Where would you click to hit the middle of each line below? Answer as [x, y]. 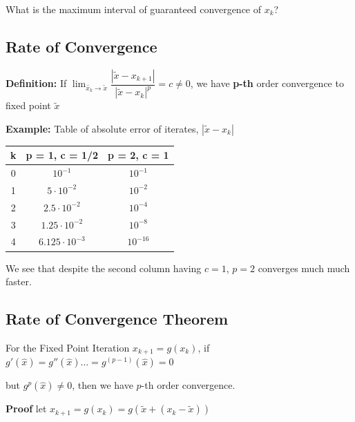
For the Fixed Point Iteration [68, 347]
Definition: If [36, 83]
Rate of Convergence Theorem [117, 319]
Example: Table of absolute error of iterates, [102, 128]
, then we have [103, 385]
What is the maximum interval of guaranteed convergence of [134, 9]
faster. [19, 281]
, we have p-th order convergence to [267, 83]
